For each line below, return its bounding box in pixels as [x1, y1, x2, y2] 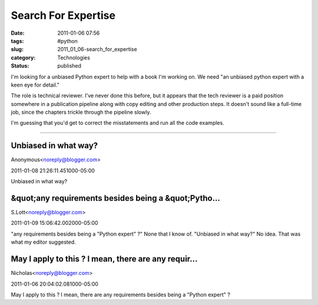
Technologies [57, 54, 91, 61]
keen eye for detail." [11, 81, 60, 88]
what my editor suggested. [11, 238, 76, 246]
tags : [11, 37, 24, 44]
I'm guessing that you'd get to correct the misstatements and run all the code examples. [11, 120, 224, 127]
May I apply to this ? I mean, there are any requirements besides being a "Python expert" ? [11, 291, 231, 298]
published [57, 62, 82, 69]
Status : [11, 62, 29, 69]
